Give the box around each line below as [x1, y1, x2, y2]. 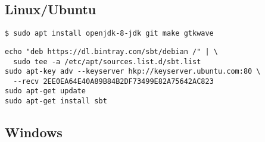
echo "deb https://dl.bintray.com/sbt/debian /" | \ [5, 47, 218, 56]
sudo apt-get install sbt [5, 97, 107, 106]
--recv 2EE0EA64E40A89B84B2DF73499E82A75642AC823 [13, 77, 214, 86]
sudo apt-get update [5, 87, 86, 96]
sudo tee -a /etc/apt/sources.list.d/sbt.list [13, 57, 201, 66]
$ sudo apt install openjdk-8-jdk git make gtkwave [5, 29, 214, 38]
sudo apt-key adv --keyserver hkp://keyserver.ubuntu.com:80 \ [5, 67, 261, 76]
